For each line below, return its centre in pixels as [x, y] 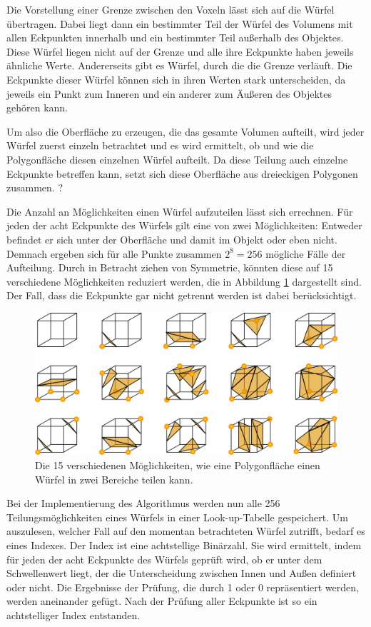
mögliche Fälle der [306, 253]
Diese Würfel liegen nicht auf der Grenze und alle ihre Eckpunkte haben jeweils [180, 51]
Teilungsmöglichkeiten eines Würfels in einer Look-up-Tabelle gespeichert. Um [177, 517]
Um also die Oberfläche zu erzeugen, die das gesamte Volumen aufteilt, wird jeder [185, 131]
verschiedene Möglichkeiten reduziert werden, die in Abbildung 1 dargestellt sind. [184, 281]
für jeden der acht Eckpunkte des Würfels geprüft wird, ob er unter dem [164, 559]
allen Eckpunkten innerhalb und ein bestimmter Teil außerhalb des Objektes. [175, 37]
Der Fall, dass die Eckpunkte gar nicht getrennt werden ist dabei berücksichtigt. [182, 295]
